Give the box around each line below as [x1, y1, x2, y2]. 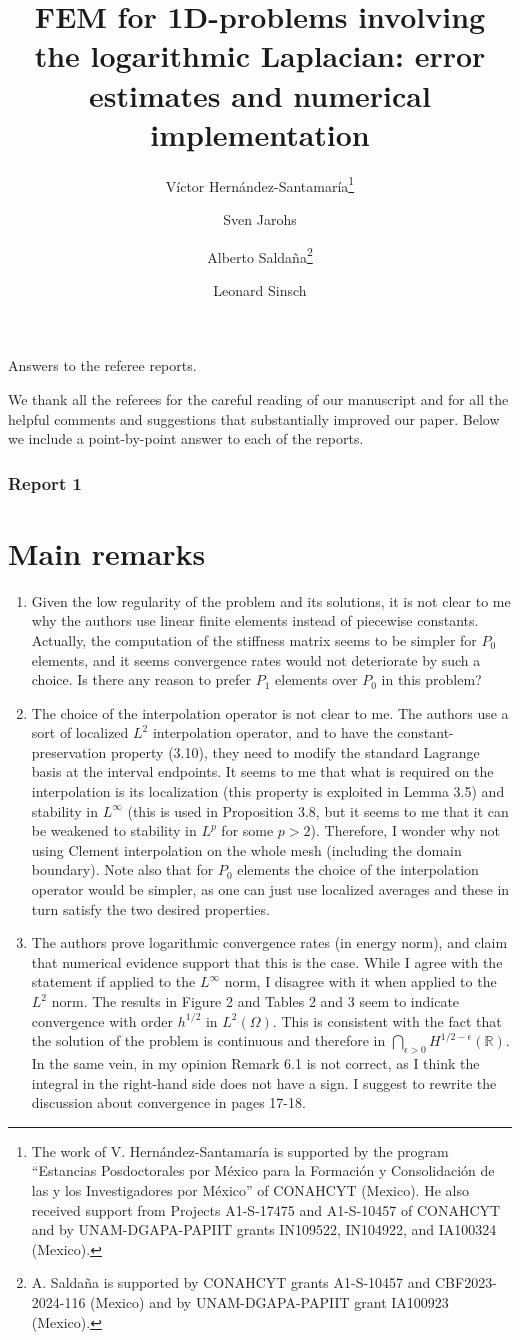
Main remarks [8, 532, 206, 573]
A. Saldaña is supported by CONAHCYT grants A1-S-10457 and [31, 1272, 431, 1293]
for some [221, 820, 274, 841]
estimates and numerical [89, 74, 431, 115]
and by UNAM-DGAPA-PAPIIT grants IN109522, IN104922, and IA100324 [31, 1219, 497, 1240]
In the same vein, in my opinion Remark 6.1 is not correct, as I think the [31, 1052, 480, 1073]
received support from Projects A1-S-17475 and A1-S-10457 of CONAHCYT [31, 1199, 501, 1220]
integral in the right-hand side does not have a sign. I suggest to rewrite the [31, 1072, 497, 1093]
